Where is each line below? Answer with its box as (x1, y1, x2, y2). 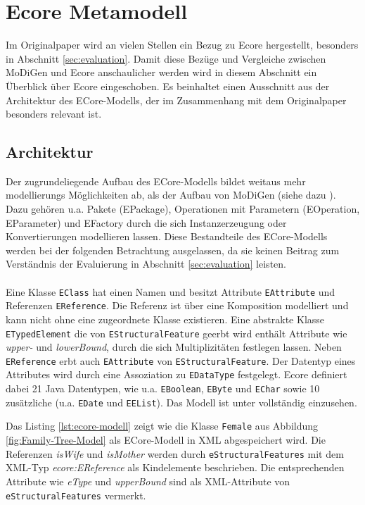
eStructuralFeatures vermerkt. (6, 487, 146, 502)
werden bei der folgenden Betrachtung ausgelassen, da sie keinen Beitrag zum (6, 242, 340, 257)
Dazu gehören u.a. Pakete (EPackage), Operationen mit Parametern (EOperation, (6, 201, 360, 216)
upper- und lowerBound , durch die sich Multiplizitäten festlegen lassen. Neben (6, 339, 342, 354)
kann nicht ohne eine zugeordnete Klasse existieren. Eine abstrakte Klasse (6, 311, 325, 326)
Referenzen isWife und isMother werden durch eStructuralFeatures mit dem (6, 446, 344, 461)
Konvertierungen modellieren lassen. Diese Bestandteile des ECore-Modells (6, 229, 328, 244)
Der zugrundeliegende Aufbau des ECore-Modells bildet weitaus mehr (6, 173, 306, 188)
